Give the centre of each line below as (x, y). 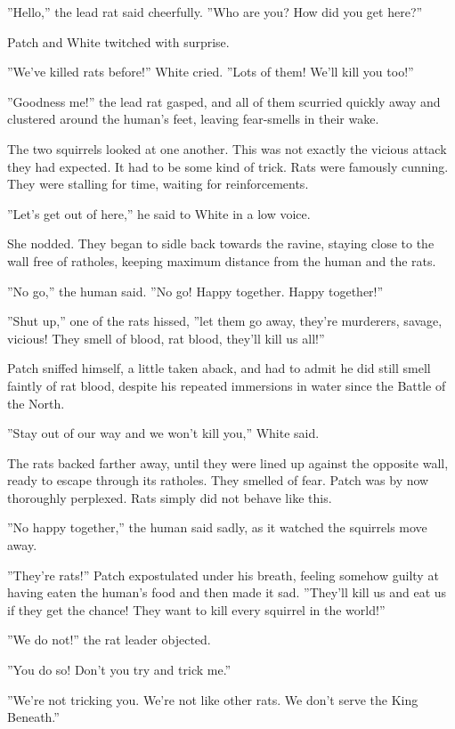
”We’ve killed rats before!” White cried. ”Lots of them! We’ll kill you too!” (211, 72)
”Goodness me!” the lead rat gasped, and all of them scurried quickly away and (224, 101)
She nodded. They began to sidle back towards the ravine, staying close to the (221, 243)
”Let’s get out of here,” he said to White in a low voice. (159, 213)
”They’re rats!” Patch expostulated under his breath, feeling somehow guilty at (223, 575)
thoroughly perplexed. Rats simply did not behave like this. (170, 497)
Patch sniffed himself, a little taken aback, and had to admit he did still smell (219, 368)
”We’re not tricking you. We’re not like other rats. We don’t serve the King (213, 699)
